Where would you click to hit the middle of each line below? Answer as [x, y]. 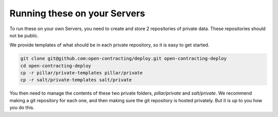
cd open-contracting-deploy [56, 66]
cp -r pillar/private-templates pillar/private [81, 73]
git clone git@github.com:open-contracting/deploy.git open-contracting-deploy [124, 58]
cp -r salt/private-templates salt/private [76, 80]
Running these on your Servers [77, 13]
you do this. [22, 108]
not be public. [24, 35]
